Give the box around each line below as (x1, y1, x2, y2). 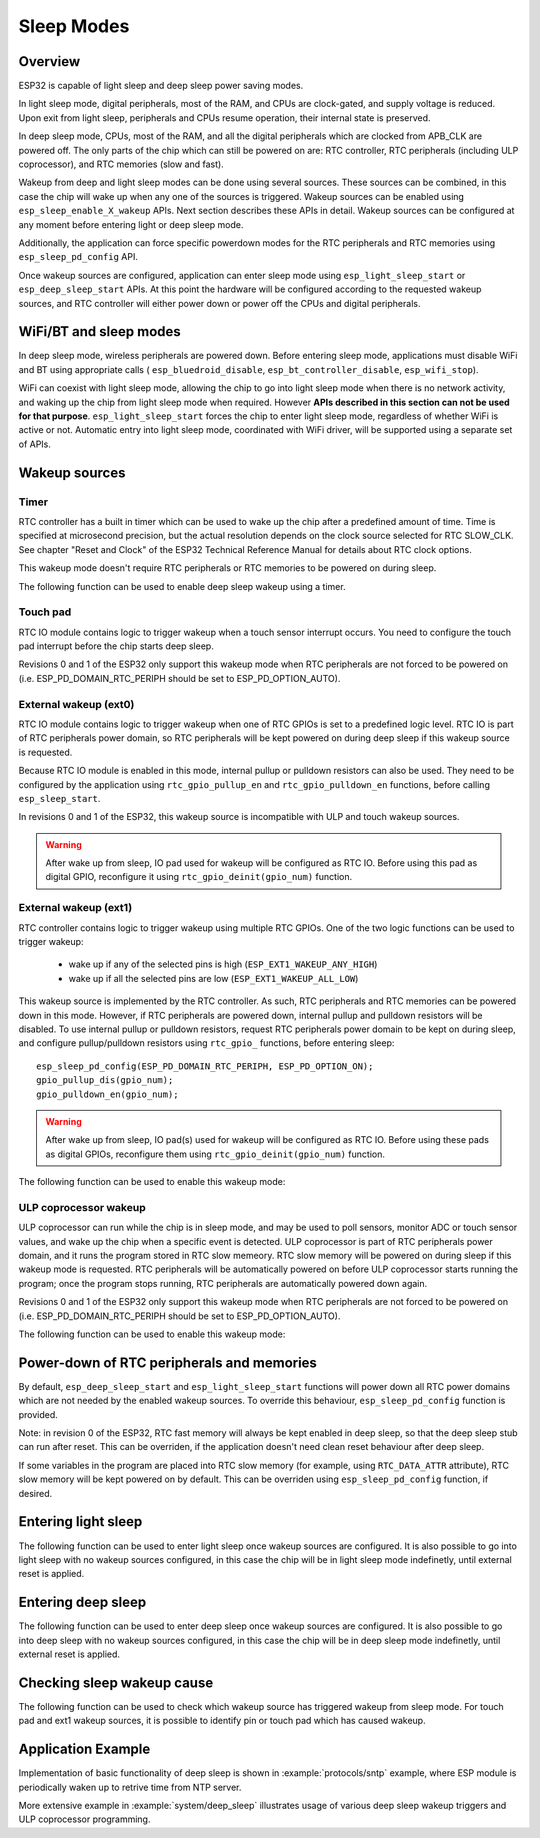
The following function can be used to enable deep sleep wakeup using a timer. (18, 580, 346, 592)
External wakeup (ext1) (18, 901, 133, 915)
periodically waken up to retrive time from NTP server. (18, 1781, 242, 1793)
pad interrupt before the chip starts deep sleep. (18, 640, 214, 652)
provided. (18, 1408, 59, 1420)
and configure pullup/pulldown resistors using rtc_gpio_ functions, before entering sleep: (18, 1037, 395, 1049)
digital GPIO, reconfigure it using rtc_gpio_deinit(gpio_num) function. (45, 871, 353, 883)
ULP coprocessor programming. (18, 1813, 151, 1825)
